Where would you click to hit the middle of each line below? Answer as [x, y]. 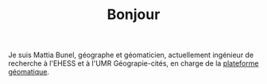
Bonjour [133, 15]
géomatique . [29, 72]
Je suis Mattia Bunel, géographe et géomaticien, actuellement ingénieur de [131, 55]
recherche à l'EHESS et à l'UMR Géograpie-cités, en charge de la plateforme [133, 63]
